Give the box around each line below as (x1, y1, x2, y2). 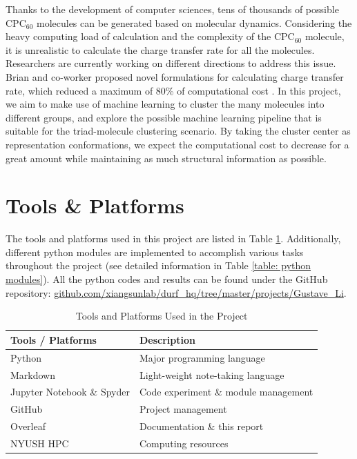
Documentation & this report (139, 419, 264, 433)
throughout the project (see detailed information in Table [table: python (6, 258, 311, 273)
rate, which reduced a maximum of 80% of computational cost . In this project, (6, 83, 341, 97)
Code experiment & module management (139, 384, 313, 399)
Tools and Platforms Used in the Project (75, 309, 248, 323)
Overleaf (10, 419, 46, 433)
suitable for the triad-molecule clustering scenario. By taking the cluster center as (6, 124, 351, 138)
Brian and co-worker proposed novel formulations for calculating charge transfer (6, 69, 344, 84)
